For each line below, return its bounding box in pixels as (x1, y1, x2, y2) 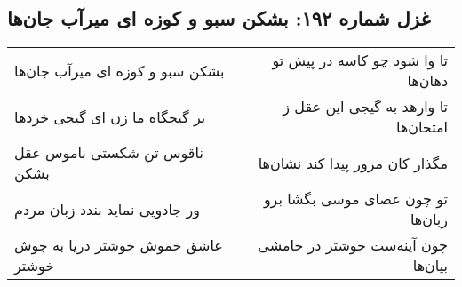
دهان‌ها (407, 70, 448, 92)
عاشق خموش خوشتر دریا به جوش (14, 235, 223, 256)
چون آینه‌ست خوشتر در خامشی (258, 235, 448, 256)
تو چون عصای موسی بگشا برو (263, 188, 448, 210)
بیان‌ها (412, 255, 448, 276)
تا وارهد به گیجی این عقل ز (283, 96, 448, 117)
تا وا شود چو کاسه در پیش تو (272, 50, 448, 71)
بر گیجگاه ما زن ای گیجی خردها (14, 106, 206, 127)
